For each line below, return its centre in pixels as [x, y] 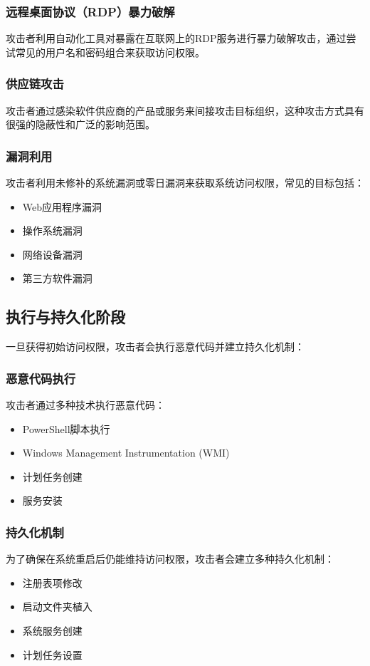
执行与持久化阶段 [65, 317]
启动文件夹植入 [57, 607]
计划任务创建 [52, 476]
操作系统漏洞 [52, 230]
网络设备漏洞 [52, 254]
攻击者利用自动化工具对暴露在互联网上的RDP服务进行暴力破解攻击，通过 [176, 38]
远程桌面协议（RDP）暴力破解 [90, 11]
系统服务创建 [52, 630]
